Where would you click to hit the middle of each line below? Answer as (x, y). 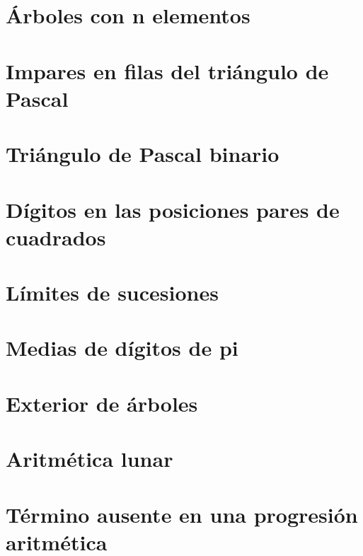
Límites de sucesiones (112, 293)
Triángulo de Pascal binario (143, 154)
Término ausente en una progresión (182, 514)
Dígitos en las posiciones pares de (173, 209)
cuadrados (56, 237)
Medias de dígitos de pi (122, 348)
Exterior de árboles (102, 403)
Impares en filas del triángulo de (167, 70)
